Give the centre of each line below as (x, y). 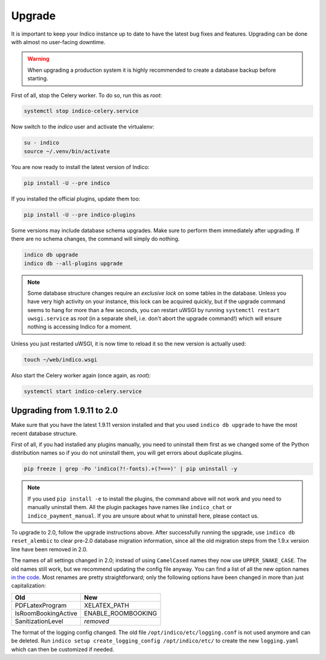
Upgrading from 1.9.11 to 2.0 (65, 411)
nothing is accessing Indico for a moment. (80, 327)
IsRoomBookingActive (46, 613)
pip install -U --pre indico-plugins (80, 215)
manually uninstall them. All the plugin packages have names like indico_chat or (130, 507)
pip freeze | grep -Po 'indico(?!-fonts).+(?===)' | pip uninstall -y (131, 469)
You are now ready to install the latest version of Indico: (80, 167)
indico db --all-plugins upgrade (73, 263)
